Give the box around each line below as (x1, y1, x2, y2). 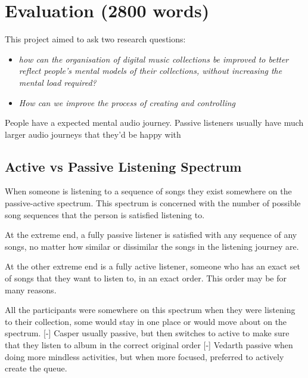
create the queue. (5, 362, 67, 374)
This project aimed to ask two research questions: (5, 33, 186, 45)
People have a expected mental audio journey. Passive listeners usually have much (5, 116, 304, 129)
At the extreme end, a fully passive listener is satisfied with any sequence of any (5, 228, 297, 241)
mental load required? (18, 76, 97, 88)
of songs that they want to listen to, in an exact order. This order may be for (5, 272, 287, 284)
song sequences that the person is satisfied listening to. (5, 208, 205, 221)
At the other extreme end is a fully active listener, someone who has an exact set (5, 260, 300, 272)
